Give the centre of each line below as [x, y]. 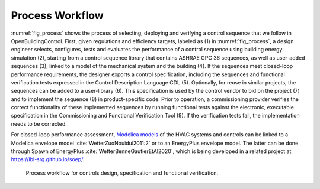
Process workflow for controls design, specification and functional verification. [122, 173]
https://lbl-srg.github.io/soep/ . [48, 159]
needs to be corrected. [39, 123]
